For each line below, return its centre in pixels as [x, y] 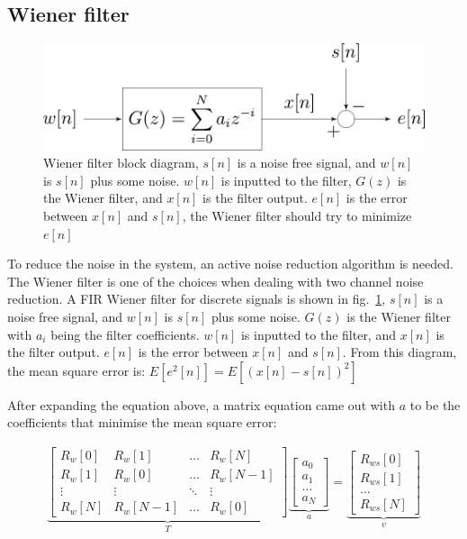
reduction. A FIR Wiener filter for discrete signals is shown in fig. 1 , [197, 299]
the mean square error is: [76, 370]
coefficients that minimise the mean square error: [142, 422]
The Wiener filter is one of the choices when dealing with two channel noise [216, 281]
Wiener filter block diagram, [121, 163]
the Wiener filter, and [103, 198]
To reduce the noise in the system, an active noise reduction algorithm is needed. [230, 264]
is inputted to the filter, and [318, 334]
